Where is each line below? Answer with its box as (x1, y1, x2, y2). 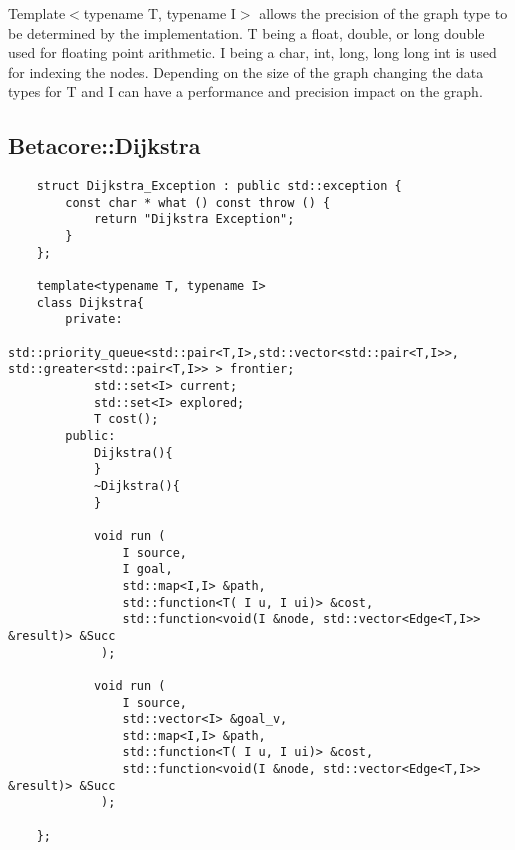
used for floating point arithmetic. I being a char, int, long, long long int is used (8, 42, 497, 63)
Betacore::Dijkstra (8, 130, 201, 161)
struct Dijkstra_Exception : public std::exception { (36, 179, 402, 194)
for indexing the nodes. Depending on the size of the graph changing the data (8, 61, 484, 82)
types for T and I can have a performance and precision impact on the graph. (8, 81, 483, 102)
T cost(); (93, 412, 159, 427)
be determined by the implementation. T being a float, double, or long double (8, 22, 485, 43)
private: (65, 312, 123, 327)
